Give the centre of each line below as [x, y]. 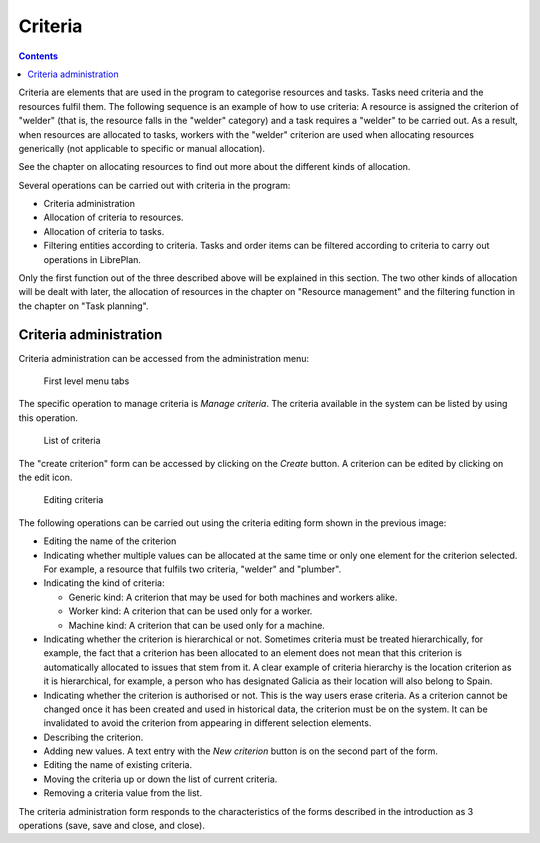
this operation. [48, 417]
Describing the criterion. [93, 737]
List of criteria [72, 441]
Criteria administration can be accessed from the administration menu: [164, 358]
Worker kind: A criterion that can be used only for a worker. [190, 611]
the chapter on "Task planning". [83, 306]
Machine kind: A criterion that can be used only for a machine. [196, 625]
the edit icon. [45, 477]
